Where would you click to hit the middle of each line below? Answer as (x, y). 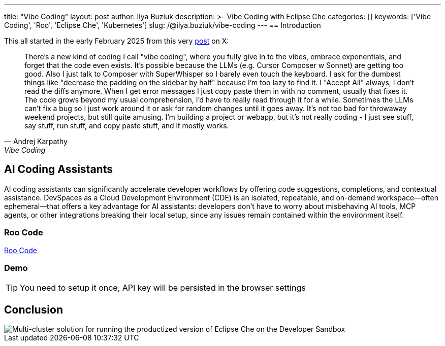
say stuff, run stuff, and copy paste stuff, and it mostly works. (127, 126)
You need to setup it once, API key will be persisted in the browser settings (163, 288)
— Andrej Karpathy (36, 141)
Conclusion (34, 309)
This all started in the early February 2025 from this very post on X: (117, 41)
